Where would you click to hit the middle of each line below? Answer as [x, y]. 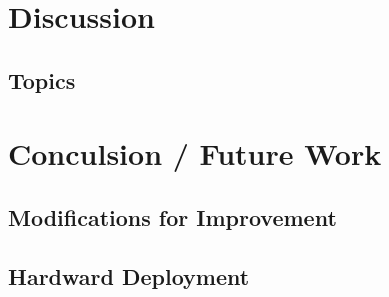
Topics [42, 79]
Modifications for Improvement [172, 216]
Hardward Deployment [129, 275]
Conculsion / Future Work [195, 153]
